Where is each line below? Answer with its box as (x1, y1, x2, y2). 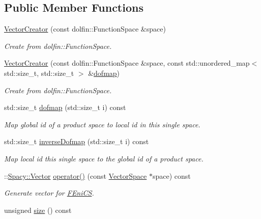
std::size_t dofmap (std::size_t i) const (4, 102, 126, 113)
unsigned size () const (4, 204, 72, 215)
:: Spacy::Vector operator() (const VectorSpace (4, 170, 147, 181)
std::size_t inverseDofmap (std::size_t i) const (4, 136, 149, 147)
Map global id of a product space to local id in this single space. (4, 119, 200, 129)
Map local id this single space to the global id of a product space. (4, 153, 204, 163)
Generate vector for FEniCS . (4, 187, 94, 198)
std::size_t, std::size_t (4, 67, 74, 78)
